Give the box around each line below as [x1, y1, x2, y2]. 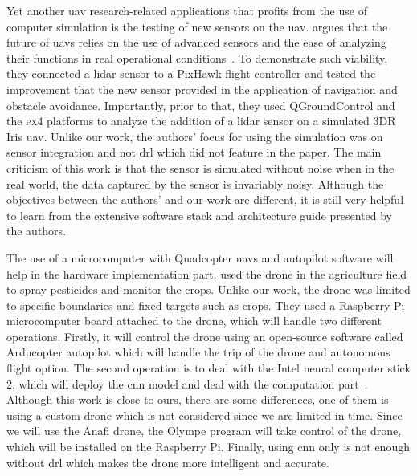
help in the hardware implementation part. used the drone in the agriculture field [6, 265, 407, 282]
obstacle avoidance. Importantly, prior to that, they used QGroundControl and [6, 96, 395, 113]
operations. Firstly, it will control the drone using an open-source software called [6, 328, 403, 344]
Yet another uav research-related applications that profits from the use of [6, 2, 367, 18]
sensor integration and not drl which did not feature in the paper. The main [6, 144, 382, 161]
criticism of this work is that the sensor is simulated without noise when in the [6, 159, 395, 176]
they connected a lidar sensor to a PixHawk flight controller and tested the [6, 65, 376, 82]
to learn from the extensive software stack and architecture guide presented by [6, 206, 393, 223]
